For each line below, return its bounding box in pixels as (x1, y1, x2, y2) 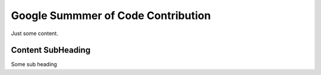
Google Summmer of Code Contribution (11, 9, 211, 22)
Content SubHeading (11, 45, 91, 55)
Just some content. (11, 30, 59, 37)
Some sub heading (11, 61, 58, 68)
